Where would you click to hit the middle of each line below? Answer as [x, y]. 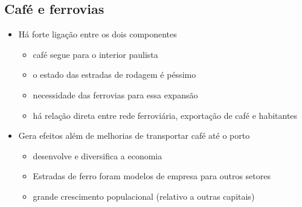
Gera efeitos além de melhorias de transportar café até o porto [134, 135]
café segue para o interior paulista [95, 54]
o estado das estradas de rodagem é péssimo [114, 75]
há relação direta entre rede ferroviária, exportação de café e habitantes [165, 115]
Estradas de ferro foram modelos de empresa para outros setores [152, 176]
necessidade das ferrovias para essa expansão [115, 94]
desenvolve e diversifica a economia [98, 155]
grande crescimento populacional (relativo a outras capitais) [144, 196]
